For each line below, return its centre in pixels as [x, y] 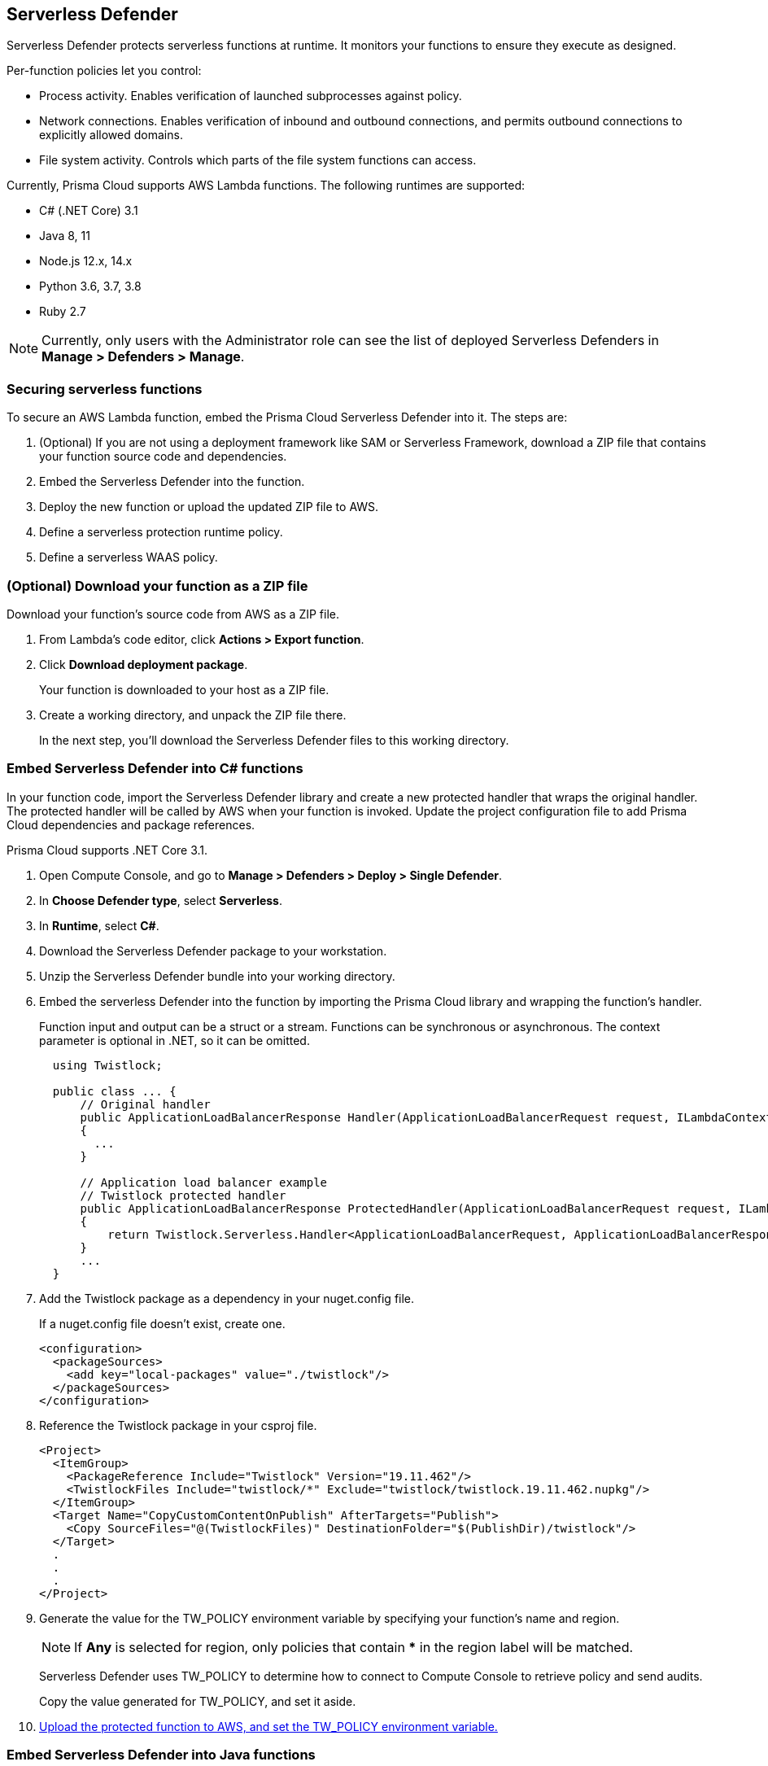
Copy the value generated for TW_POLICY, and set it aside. [198, 1701]
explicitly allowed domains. [111, 135]
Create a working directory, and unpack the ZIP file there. [193, 715]
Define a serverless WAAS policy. [129, 557]
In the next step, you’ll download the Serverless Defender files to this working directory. [274, 740]
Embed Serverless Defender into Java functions [161, 1755]
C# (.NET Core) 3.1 [89, 211]
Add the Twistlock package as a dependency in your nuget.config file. [227, 1298]
